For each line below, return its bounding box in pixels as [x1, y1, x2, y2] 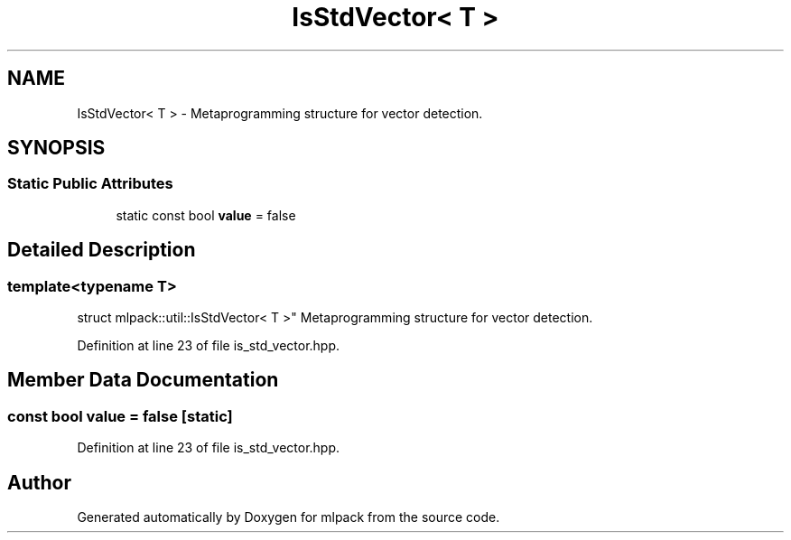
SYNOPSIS [7, 136, 106, 160]
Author [7, 470, 71, 494]
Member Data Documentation [7, 368, 279, 392]
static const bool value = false [116, 207, 296, 223]
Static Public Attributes [7, 174, 173, 193]
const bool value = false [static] [7, 406, 233, 425]
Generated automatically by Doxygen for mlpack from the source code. [77, 509, 500, 526]
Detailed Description [7, 238, 196, 262]
